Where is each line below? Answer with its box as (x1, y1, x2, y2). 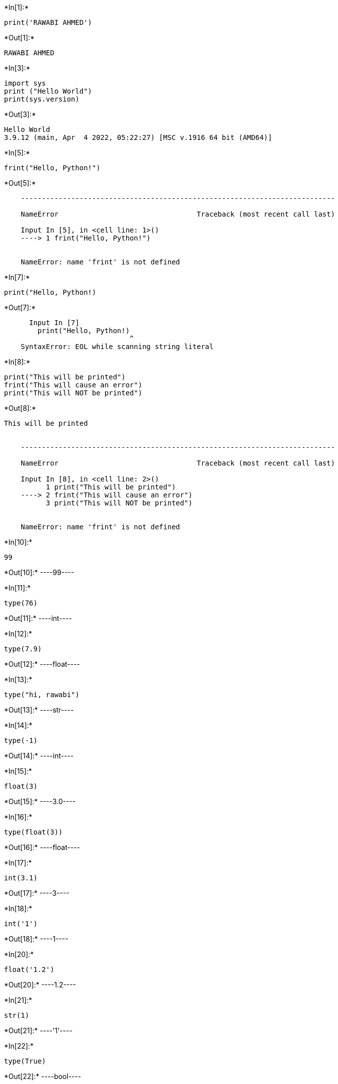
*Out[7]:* (4, 303, 36, 312)
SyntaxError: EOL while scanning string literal (20, 343, 214, 351)
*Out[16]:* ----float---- (4, 843, 80, 851)
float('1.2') (4, 965, 55, 973)
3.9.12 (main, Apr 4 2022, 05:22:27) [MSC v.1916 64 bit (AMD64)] (4, 133, 272, 141)
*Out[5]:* (4, 179, 36, 187)
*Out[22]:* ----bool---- (4, 1072, 82, 1081)
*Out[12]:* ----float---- (4, 660, 80, 668)
